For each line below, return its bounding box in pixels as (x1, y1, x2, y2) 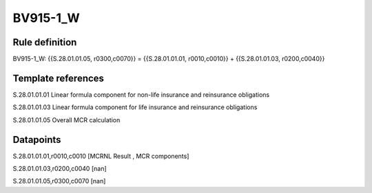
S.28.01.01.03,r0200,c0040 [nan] (12, 165, 107, 173)
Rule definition (12, 36, 77, 48)
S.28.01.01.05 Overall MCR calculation (12, 115, 121, 124)
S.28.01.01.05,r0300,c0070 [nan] (12, 177, 106, 185)
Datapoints (12, 134, 61, 146)
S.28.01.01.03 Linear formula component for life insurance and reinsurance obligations (12, 103, 258, 111)
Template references (12, 72, 105, 84)
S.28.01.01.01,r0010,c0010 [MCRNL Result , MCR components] (12, 152, 189, 160)
